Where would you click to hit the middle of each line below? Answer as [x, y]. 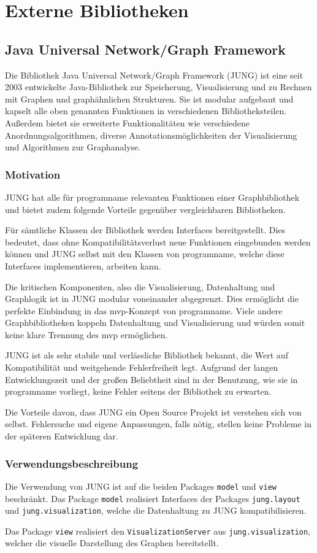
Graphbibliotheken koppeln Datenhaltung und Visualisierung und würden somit [155, 323]
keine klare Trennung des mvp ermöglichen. [86, 334]
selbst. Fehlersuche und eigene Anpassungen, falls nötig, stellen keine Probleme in [158, 424]
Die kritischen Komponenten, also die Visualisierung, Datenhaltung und [140, 286]
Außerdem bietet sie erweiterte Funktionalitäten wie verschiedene [128, 122]
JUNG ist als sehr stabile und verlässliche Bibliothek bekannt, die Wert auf [147, 355]
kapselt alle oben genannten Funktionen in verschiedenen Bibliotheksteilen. [146, 111]
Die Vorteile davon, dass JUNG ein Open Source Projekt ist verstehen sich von [153, 412]
